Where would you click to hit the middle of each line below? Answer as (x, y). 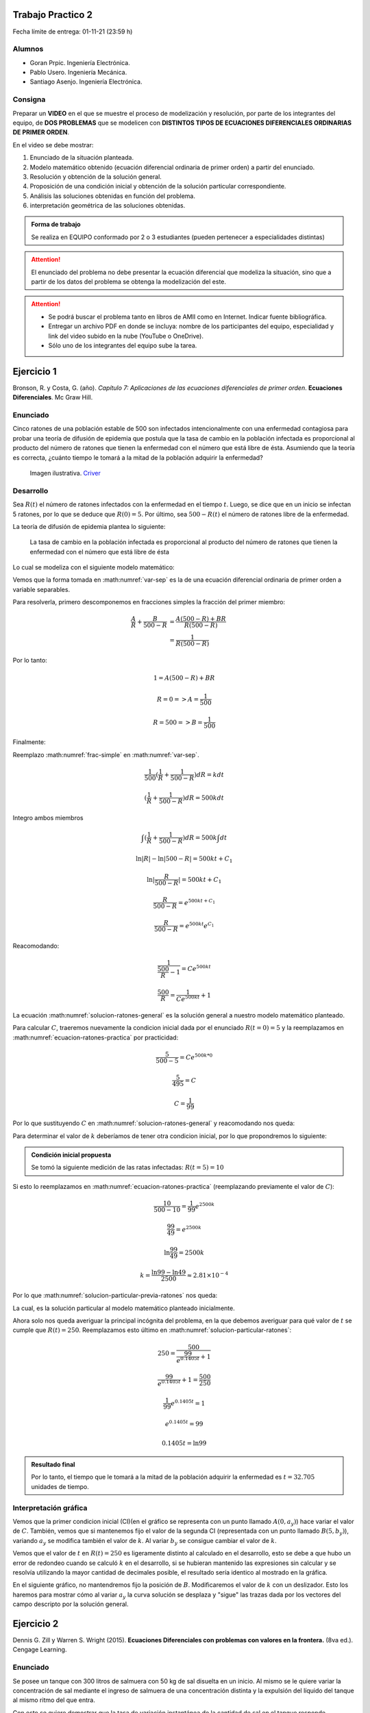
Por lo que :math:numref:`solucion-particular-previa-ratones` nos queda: (115, 1296)
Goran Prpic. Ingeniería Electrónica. (80, 62)
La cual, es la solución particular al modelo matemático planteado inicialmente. (124, 1308)
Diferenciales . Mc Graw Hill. (53, 397)
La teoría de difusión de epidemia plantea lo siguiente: (89, 526)
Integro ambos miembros (48, 817)
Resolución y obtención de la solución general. (96, 176)
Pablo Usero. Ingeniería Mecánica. (78, 73)
